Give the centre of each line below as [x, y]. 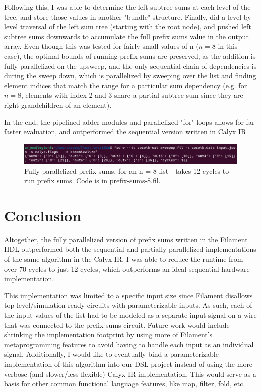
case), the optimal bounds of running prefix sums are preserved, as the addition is [130, 55]
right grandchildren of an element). [58, 105]
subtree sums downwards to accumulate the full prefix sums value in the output [126, 36]
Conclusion [43, 215]
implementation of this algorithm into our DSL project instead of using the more [128, 364]
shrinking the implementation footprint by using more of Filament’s [108, 335]
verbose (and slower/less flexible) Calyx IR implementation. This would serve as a [130, 374]
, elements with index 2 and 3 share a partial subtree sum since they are [132, 95]
